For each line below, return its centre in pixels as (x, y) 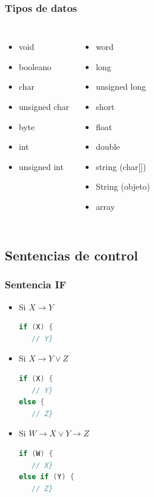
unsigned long (121, 86)
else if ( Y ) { (46, 477)
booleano (35, 66)
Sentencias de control (72, 255)
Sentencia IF (36, 284)
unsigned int (41, 166)
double (108, 147)
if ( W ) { (36, 453)
